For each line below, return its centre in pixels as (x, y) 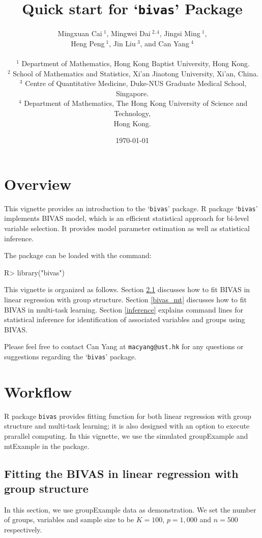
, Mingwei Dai (128, 33)
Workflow (38, 391)
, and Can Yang (165, 43)
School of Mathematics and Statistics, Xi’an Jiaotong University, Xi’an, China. (136, 73)
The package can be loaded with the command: (78, 255)
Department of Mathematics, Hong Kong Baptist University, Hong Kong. (136, 63)
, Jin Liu (122, 43)
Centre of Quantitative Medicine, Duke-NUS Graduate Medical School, (136, 83)
